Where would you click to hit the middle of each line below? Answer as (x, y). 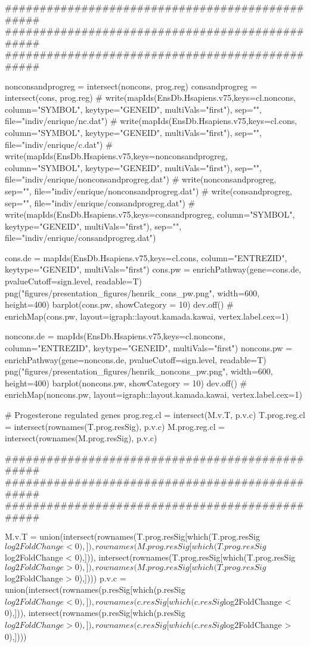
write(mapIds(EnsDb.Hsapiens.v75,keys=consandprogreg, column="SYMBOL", (150, 214)
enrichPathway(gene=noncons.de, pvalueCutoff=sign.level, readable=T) (136, 359)
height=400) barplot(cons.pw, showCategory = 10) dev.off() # (119, 304)
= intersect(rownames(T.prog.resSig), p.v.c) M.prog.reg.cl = (115, 426)
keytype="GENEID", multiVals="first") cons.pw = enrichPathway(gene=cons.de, (153, 269)
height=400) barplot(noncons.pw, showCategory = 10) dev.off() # (126, 383)
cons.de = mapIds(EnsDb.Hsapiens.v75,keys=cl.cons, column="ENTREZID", (146, 257)
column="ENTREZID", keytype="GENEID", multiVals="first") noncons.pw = (148, 348)
